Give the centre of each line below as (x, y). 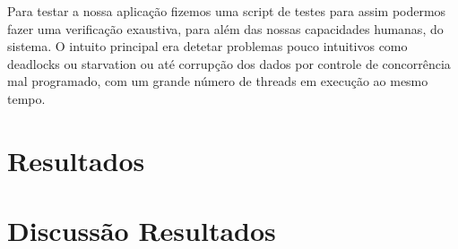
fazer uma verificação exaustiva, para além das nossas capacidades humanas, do (225, 28)
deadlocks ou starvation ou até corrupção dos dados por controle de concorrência (229, 63)
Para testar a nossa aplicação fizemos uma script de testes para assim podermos (227, 11)
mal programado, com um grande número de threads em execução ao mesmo (218, 81)
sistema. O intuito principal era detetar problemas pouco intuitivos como (207, 46)
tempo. (26, 98)
